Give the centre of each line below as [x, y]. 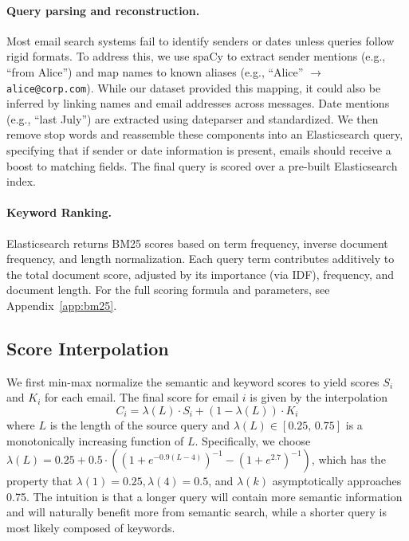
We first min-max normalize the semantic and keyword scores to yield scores [193, 381]
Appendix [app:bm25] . [62, 305]
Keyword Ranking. [59, 212]
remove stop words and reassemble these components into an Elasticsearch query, [205, 134]
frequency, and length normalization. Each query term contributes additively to [201, 259]
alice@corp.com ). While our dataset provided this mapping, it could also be [194, 87]
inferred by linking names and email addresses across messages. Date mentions [198, 103]
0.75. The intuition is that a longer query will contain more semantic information [204, 496]
